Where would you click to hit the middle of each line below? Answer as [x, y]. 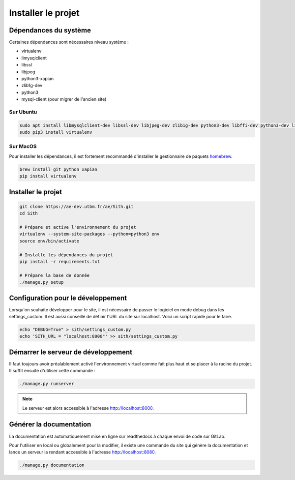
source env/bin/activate [49, 241]
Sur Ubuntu [23, 112]
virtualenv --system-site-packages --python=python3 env [89, 234]
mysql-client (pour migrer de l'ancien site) [64, 99]
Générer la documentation [50, 425]
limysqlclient [34, 58]
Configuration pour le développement [68, 298]
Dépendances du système [50, 30]
